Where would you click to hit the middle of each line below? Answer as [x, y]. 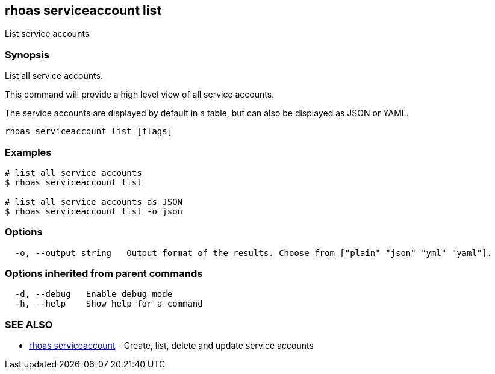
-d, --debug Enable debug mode [94, 294]
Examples [28, 152]
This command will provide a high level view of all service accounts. [140, 95]
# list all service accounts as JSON [94, 201]
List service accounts [47, 34]
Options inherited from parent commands [104, 274]
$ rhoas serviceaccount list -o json [94, 211]
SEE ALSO [29, 324]
